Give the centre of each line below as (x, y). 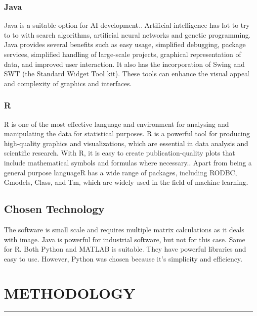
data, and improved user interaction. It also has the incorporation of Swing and (124, 64)
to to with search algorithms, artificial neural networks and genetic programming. (128, 34)
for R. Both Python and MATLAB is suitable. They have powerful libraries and (125, 249)
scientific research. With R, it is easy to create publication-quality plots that (120, 153)
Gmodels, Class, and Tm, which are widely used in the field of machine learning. (126, 182)
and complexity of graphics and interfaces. (68, 83)
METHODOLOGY (70, 292)
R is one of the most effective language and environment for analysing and (117, 124)
